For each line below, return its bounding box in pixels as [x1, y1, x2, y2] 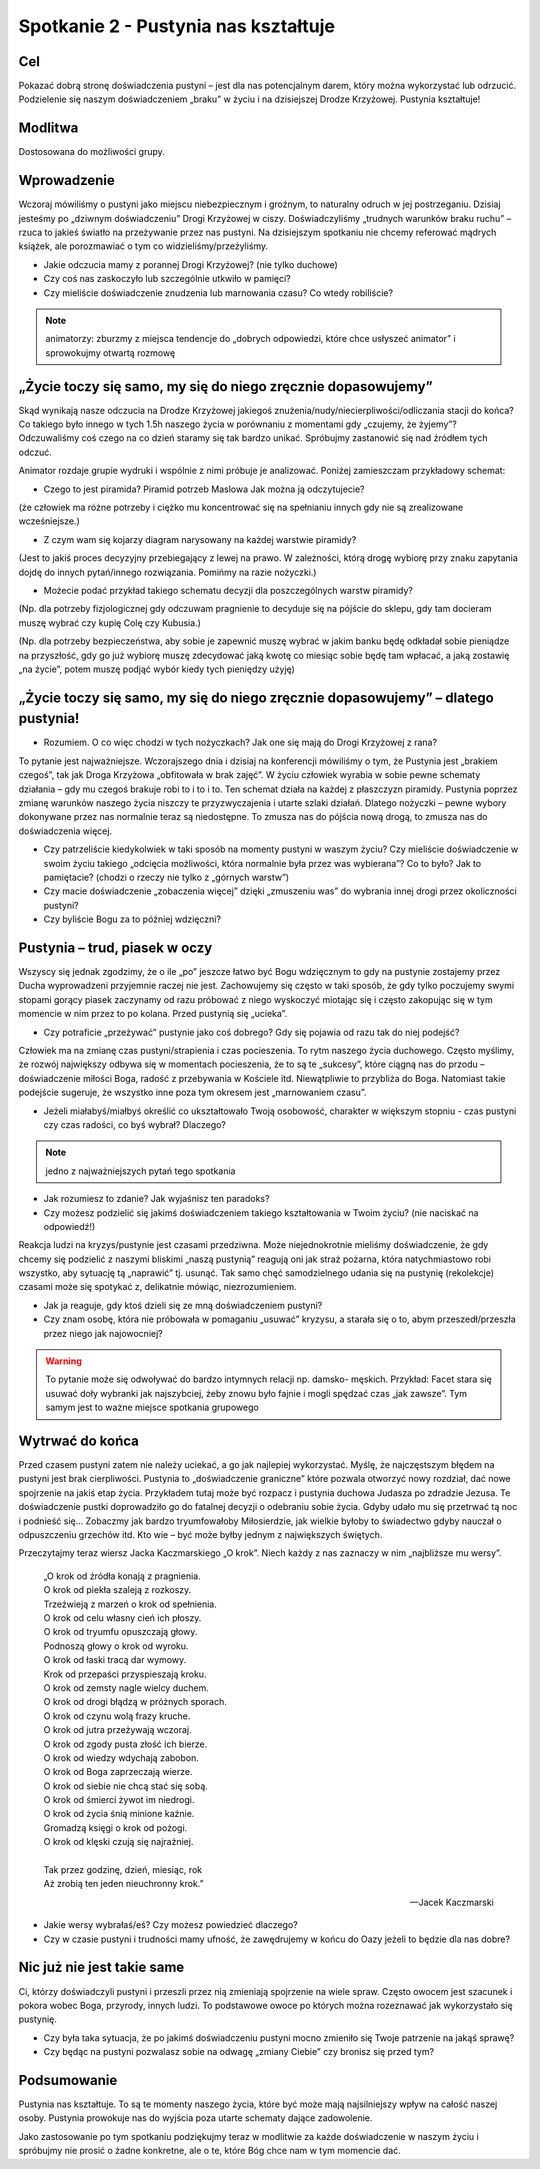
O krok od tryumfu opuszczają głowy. [43, 1626, 198, 1638]
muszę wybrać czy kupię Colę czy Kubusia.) [18, 616, 202, 629]
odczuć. [18, 446, 52, 458]
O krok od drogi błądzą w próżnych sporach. [43, 1696, 227, 1708]
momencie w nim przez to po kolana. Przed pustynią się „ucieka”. [18, 1008, 288, 1020]
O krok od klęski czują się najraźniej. [43, 1836, 194, 1848]
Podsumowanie [18, 2071, 118, 2089]
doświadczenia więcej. [18, 825, 113, 837]
